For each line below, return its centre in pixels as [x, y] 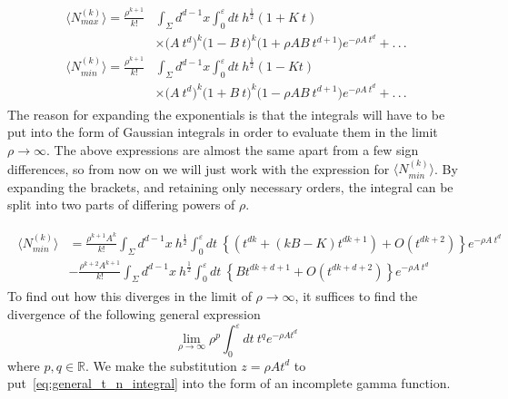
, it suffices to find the [356, 296]
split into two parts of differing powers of [121, 204]
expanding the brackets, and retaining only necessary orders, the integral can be [230, 186]
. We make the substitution [161, 365]
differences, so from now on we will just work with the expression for [199, 168]
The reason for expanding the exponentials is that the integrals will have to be [226, 114]
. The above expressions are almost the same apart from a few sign [232, 149]
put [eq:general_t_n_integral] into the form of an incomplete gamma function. [229, 383]
